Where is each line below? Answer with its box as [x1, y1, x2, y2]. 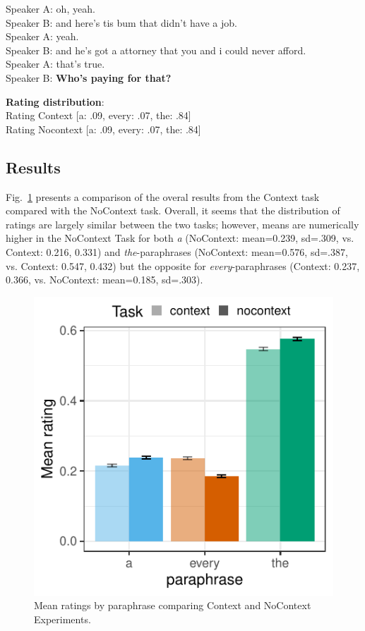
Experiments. [34, 611, 91, 626]
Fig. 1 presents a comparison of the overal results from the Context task [6, 189, 320, 204]
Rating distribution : [6, 94, 104, 109]
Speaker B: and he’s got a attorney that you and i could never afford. [6, 42, 306, 57]
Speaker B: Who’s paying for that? [6, 70, 172, 85]
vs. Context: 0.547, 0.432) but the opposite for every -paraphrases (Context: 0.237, [6, 258, 360, 273]
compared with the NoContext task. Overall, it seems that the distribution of [6, 203, 340, 218]
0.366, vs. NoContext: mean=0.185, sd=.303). [6, 272, 203, 287]
